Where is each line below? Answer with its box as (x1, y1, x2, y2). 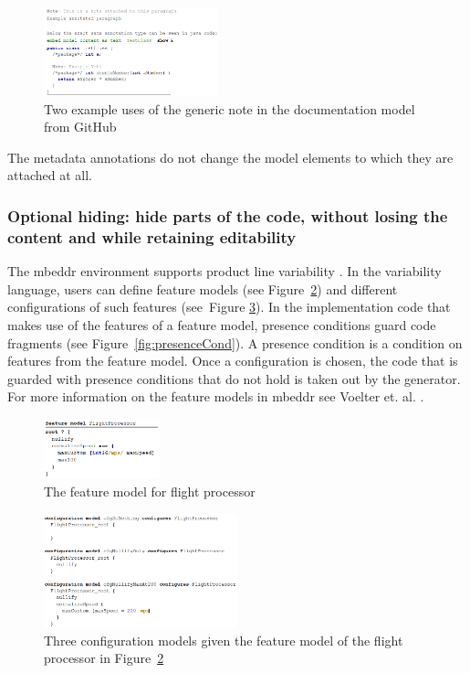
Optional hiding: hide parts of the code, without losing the (7, 204, 448, 227)
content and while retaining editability (7, 225, 297, 248)
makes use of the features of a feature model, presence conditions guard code (7, 315, 436, 334)
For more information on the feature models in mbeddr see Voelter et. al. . (7, 387, 424, 406)
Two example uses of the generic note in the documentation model (44, 99, 415, 118)
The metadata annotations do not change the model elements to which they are (7, 147, 454, 166)
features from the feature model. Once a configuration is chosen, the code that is (7, 351, 458, 370)
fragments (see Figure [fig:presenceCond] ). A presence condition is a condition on (7, 333, 463, 352)
